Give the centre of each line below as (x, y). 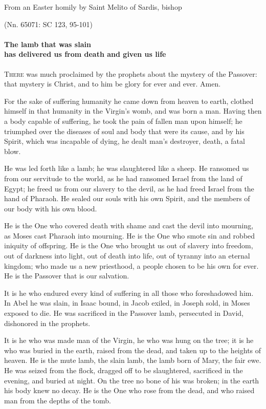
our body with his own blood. (51, 208)
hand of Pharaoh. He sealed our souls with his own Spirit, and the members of (127, 198)
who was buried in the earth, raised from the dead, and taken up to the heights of (133, 350)
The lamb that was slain (48, 44)
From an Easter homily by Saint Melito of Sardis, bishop (93, 7)
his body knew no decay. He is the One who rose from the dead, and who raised (129, 390)
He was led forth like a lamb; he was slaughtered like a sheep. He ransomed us (127, 168)
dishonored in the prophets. (47, 323)
